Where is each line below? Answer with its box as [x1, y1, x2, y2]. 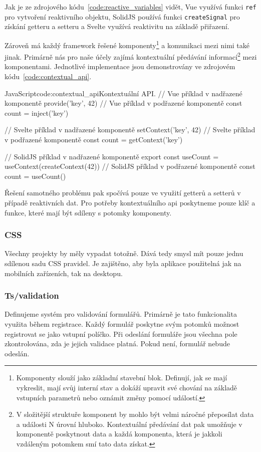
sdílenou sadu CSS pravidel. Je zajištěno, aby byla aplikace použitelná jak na [5, 258, 241, 268]
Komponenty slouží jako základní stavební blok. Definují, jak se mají [16, 372, 227, 383]
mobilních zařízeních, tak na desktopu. [5, 268, 123, 278]
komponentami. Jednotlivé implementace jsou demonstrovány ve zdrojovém [5, 61, 235, 72]
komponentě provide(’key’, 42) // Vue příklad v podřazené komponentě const [5, 98, 242, 108]
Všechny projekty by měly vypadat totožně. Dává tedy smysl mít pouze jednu [5, 248, 243, 259]
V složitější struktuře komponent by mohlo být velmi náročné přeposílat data [16, 409, 254, 419]
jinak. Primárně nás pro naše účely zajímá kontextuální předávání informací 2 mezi [5, 50, 257, 62]
